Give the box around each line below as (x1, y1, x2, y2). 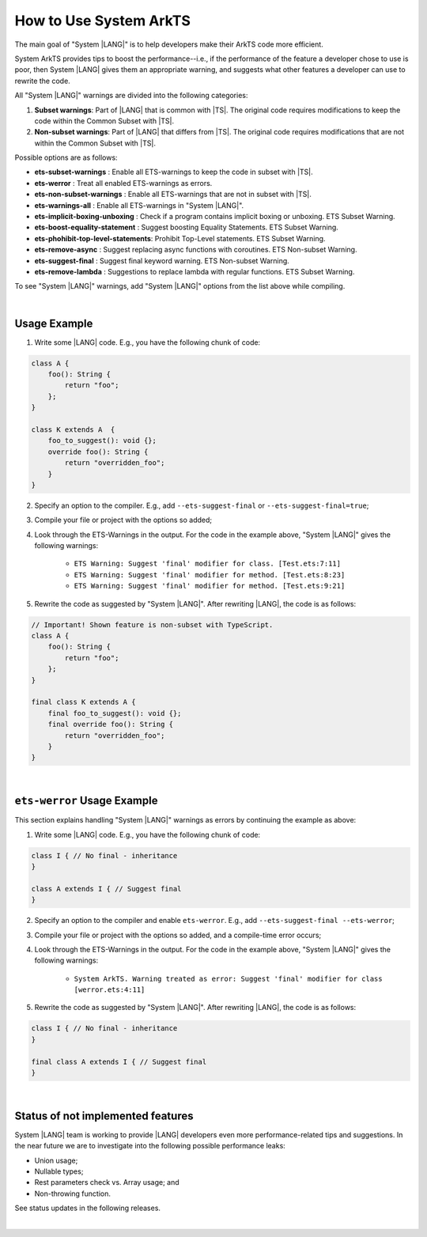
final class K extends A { (31, 698, 136, 707)
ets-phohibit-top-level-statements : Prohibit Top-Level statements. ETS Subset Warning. (34, 233, 326, 243)
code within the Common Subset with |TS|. (34, 115, 174, 126)
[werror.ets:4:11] (74, 985, 145, 994)
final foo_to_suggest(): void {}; (47, 709, 182, 717)
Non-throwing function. (34, 1189, 111, 1198)
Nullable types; (34, 1167, 84, 1176)
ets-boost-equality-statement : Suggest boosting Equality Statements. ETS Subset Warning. (34, 222, 339, 233)
